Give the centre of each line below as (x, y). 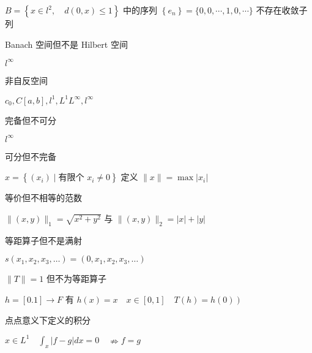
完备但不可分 (31, 120)
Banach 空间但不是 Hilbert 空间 (66, 44)
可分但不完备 (31, 156)
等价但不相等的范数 (43, 198)
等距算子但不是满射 (43, 240)
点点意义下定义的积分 (48, 320)
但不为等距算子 (77, 279)
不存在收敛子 (282, 10)
